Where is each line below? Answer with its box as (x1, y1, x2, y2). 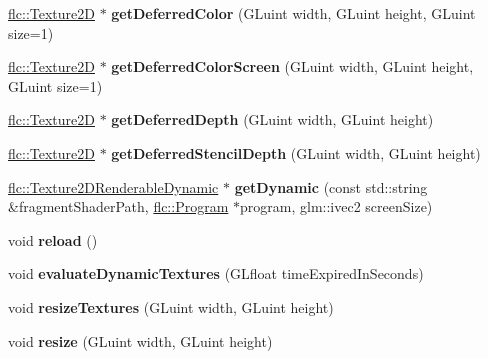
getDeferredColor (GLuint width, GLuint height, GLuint (111, 3, 476, 23)
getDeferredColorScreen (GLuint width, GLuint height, (111, 56, 474, 77)
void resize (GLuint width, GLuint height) (8, 330, 273, 351)
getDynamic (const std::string (234, 176, 428, 197)
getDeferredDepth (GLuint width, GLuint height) (111, 109, 434, 130)
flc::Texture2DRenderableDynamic (8, 176, 219, 197)
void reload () (8, 229, 98, 250)
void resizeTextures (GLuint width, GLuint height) (8, 296, 334, 317)
